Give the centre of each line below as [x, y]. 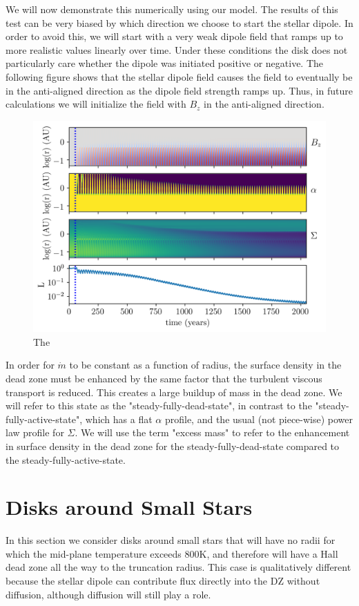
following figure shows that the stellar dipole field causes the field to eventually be [179, 76]
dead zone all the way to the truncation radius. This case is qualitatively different [178, 567]
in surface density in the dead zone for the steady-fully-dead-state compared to [173, 446]
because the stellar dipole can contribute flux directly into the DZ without [163, 580]
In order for [30, 365]
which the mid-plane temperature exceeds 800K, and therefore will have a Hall [172, 553]
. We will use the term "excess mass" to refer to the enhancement [212, 432]
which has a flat [119, 419]
